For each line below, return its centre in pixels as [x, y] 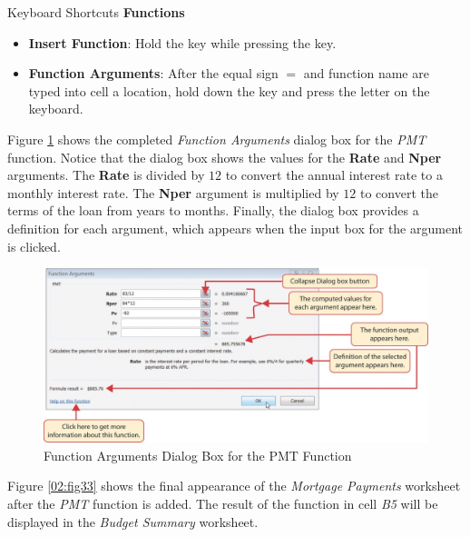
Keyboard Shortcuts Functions [96, 12]
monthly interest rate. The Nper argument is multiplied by [173, 192]
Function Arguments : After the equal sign [153, 73]
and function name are [366, 73]
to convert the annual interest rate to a [334, 175]
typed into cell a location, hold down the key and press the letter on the [229, 90]
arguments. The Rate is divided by [106, 175]
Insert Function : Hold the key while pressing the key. [182, 42]
